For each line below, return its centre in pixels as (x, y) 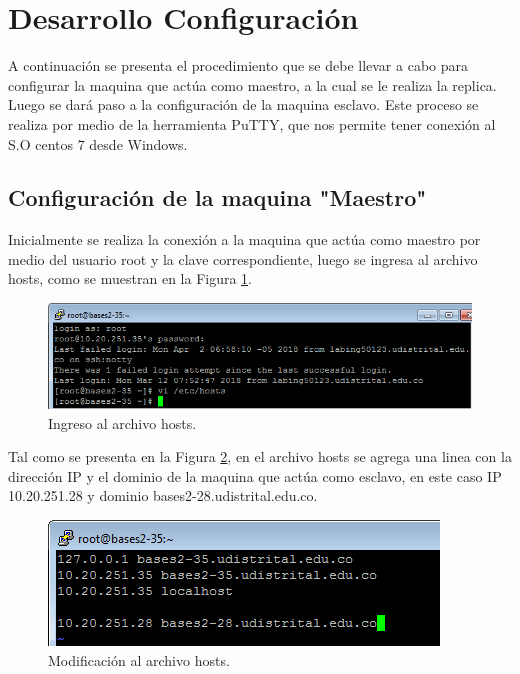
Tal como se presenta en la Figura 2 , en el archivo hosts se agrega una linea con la (260, 456)
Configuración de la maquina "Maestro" (217, 197)
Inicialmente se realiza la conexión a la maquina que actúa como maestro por (244, 239)
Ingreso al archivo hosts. (122, 422)
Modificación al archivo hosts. (139, 659)
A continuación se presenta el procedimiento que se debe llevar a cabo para (238, 65)
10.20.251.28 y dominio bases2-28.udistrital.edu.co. (163, 495)
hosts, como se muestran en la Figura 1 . (130, 278)
